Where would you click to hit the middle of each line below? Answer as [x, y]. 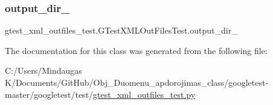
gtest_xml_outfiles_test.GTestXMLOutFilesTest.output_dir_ [121, 30]
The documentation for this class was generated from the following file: [136, 50]
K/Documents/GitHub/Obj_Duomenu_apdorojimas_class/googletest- [137, 82]
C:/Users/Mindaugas [43, 70]
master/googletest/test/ [49, 94]
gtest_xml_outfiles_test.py [144, 94]
